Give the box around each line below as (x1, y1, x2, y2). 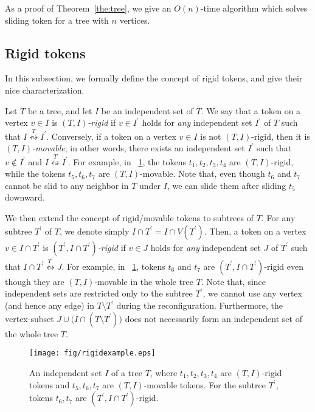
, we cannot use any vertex (202, 287, 302, 300)
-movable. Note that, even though (140, 167, 265, 180)
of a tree (111, 366, 142, 379)
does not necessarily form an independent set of (125, 312, 302, 324)
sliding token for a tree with (5, 13, 109, 26)
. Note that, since (201, 275, 266, 287)
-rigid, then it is (251, 129, 310, 142)
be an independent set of (101, 104, 193, 117)
